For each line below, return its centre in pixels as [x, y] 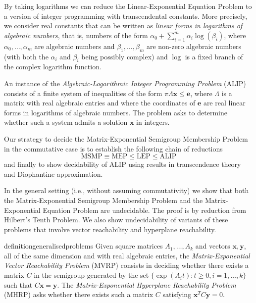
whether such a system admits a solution [66, 122]
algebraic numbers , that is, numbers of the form [76, 35]
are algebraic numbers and [75, 46]
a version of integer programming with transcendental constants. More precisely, [126, 16]
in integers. [153, 122]
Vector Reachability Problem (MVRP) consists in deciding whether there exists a [126, 265]
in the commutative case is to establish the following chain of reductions [113, 148]
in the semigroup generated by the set [91, 275]
